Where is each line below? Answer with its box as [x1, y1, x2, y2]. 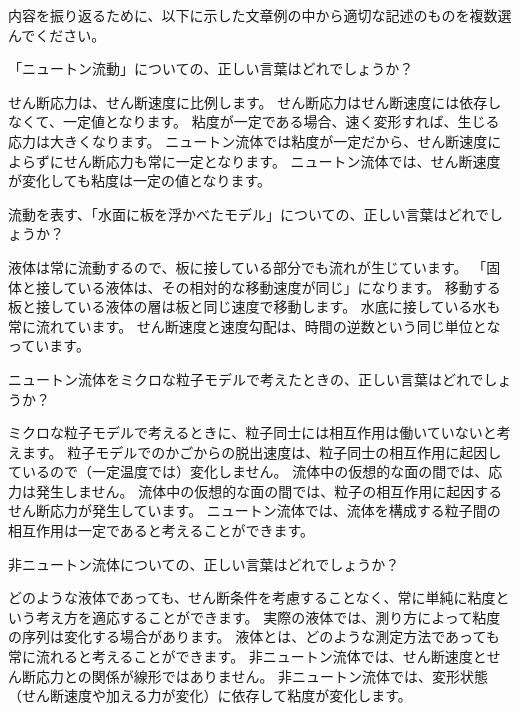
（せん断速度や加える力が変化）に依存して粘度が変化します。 [8, 685, 412, 706]
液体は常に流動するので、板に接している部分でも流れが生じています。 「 [8, 256, 487, 277]
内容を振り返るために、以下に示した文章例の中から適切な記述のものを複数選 [8, 5, 512, 25]
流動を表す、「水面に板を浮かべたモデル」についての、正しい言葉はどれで [8, 203, 490, 224]
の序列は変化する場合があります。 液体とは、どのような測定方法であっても [8, 626, 500, 647]
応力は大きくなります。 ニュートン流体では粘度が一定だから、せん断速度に [8, 130, 502, 151]
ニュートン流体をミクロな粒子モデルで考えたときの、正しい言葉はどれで [8, 368, 484, 389]
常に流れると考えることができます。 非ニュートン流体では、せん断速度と [8, 646, 487, 667]
